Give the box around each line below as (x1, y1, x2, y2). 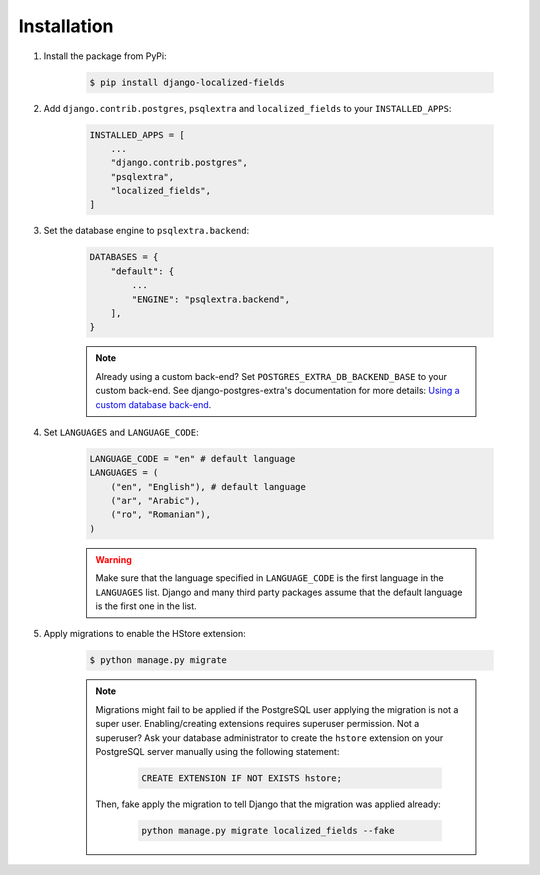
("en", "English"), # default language (110, 481, 307, 492)
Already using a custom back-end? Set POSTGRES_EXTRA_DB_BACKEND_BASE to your (95, 370, 448, 382)
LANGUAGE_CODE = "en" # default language (89, 453, 296, 464)
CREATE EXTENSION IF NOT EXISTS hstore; (141, 772, 342, 784)
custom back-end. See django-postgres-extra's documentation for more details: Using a (95, 385, 460, 397)
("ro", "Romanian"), (110, 509, 212, 520)
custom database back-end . (95, 398, 212, 410)
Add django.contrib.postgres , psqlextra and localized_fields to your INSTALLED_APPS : (43, 102, 452, 114)
